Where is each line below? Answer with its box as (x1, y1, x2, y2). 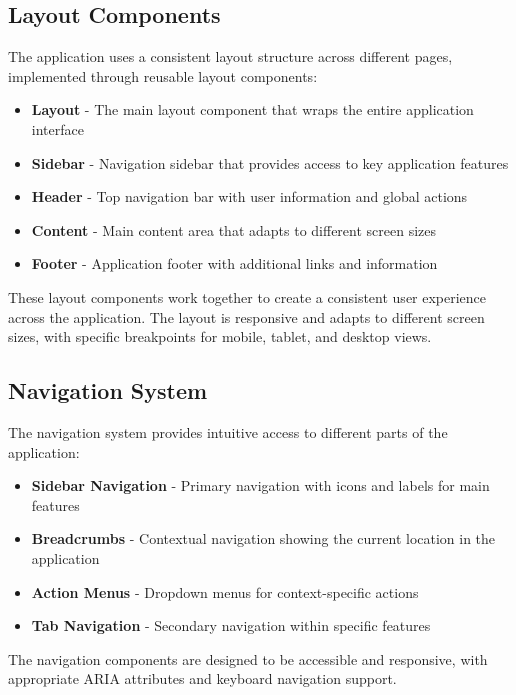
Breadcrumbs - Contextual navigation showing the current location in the (31, 528, 496, 549)
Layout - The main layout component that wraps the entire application (31, 99, 474, 120)
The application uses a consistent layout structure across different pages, (8, 46, 453, 67)
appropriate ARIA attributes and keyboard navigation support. (8, 668, 397, 689)
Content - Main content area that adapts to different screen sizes (31, 219, 437, 240)
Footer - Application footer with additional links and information (31, 253, 438, 274)
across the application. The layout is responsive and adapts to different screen (8, 306, 485, 327)
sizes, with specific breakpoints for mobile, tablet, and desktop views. (8, 326, 432, 347)
